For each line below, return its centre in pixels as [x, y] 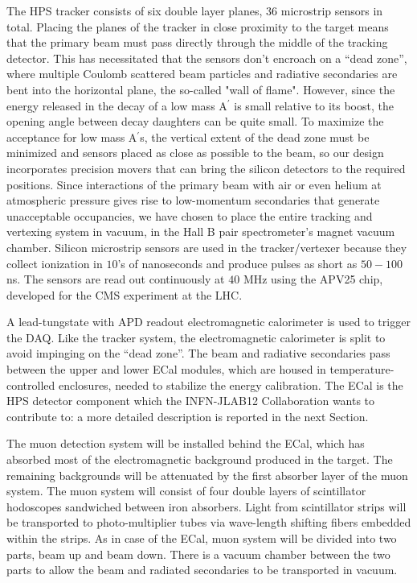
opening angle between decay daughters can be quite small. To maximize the [195, 121]
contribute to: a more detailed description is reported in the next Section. [188, 416]
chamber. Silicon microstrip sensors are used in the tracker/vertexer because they [207, 247]
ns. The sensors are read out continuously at [116, 279]
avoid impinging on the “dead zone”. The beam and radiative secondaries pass [198, 353]
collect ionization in [55, 263]
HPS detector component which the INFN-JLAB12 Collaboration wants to [191, 401]
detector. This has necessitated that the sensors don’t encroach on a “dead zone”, [207, 58]
